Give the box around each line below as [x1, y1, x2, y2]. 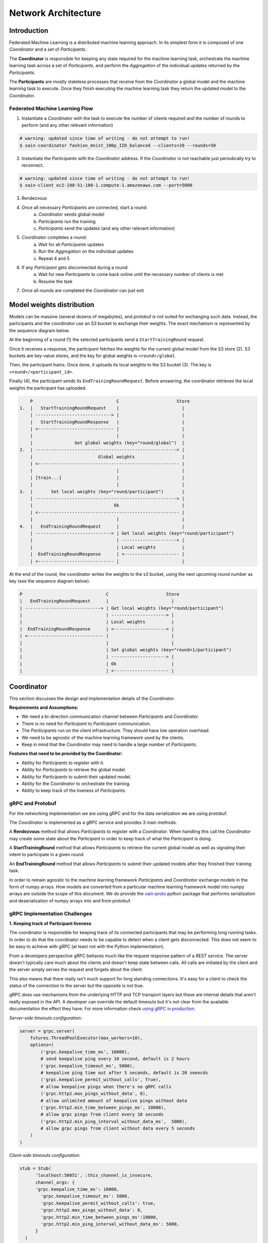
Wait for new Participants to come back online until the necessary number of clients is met [38, 271, 224, 277]
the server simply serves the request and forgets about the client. [9, 967, 143, 973]
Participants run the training [38, 218, 96, 224]
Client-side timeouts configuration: [9, 1152, 80, 1158]
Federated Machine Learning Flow [9, 105, 93, 112]
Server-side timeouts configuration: [9, 1015, 82, 1021]
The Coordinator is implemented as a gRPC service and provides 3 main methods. [9, 819, 177, 825]
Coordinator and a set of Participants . [9, 46, 87, 52]
